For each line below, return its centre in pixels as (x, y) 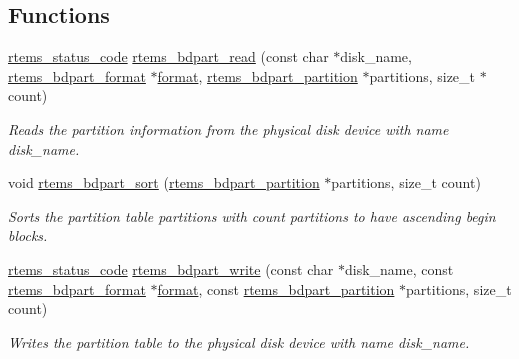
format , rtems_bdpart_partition (257, 75)
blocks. (28, 235)
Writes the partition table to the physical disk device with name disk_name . (239, 341)
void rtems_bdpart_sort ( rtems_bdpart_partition (164, 182)
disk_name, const (399, 268)
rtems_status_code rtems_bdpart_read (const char (168, 56)
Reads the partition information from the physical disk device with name (228, 128)
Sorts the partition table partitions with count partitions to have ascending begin (252, 215)
